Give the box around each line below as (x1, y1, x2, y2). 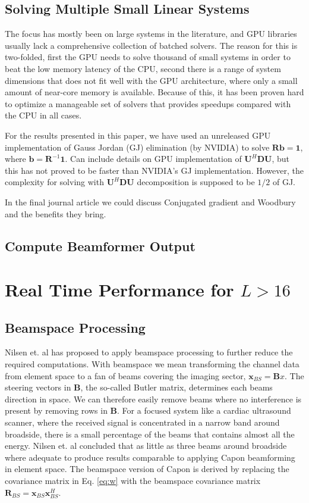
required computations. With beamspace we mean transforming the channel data (5, 358, 299, 370)
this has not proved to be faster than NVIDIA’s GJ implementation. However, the (5, 164, 304, 176)
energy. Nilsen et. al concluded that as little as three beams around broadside (5, 439, 287, 452)
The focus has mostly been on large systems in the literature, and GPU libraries (5, 27, 297, 40)
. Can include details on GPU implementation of (65, 152, 242, 165)
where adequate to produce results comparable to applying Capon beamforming (5, 451, 295, 463)
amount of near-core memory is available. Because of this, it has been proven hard (5, 86, 304, 98)
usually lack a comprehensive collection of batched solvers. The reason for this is (5, 39, 298, 51)
